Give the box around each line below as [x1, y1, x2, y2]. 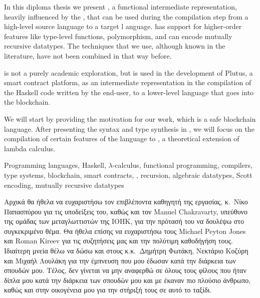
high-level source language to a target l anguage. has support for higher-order [4, 21, 242, 32]
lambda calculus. [4, 143, 55, 153]
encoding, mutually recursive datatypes [4, 179, 124, 190]
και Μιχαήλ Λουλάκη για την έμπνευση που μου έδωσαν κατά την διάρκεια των [4, 255, 236, 265]
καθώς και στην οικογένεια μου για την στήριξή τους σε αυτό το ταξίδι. [4, 284, 212, 295]
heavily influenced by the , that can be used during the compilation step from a [4, 11, 248, 22]
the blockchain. [4, 97, 51, 107]
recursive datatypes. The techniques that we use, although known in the [4, 41, 225, 51]
